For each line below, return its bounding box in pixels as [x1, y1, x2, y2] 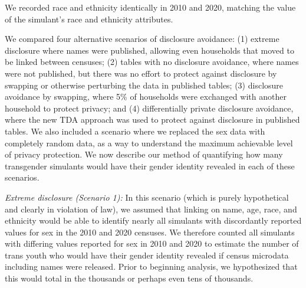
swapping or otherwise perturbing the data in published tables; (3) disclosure [5, 78, 284, 91]
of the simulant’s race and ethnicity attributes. [5, 12, 173, 25]
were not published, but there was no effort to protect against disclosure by [5, 67, 277, 79]
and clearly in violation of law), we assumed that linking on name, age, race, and [5, 202, 297, 215]
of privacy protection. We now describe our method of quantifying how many [5, 148, 283, 161]
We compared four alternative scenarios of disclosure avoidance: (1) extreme [5, 32, 279, 45]
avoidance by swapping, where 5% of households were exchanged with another [5, 90, 287, 103]
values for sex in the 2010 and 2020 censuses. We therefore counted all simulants [5, 225, 295, 238]
